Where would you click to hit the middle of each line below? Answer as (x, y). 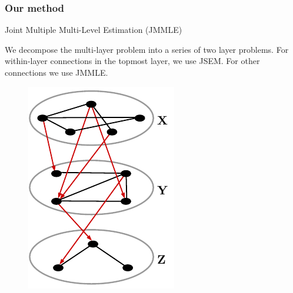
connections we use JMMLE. (56, 72)
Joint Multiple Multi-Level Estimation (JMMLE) (94, 30)
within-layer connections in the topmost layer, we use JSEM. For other (132, 61)
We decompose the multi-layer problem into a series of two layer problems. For (147, 49)
